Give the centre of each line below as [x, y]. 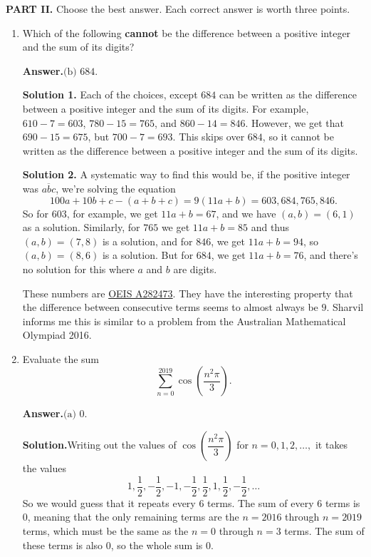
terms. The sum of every [261, 502]
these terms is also [63, 545]
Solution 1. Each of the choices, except [110, 94]
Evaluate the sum [61, 358]
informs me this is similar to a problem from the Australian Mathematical [184, 321]
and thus [270, 227]
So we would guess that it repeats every [109, 502]
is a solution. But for [148, 255]
